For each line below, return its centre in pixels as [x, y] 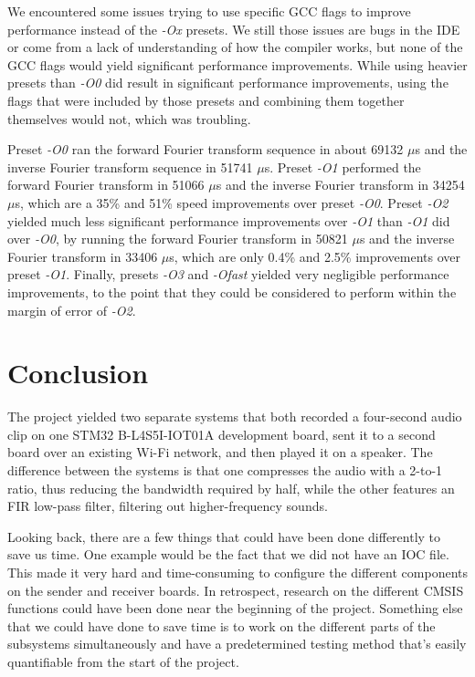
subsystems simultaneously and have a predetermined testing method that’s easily [237, 644]
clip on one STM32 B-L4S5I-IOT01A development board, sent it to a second [222, 434]
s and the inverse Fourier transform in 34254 [340, 185]
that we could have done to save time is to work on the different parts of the [222, 625]
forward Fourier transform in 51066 [106, 185]
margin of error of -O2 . [72, 310]
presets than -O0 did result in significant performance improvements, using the [228, 83]
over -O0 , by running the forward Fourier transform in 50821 [178, 239]
